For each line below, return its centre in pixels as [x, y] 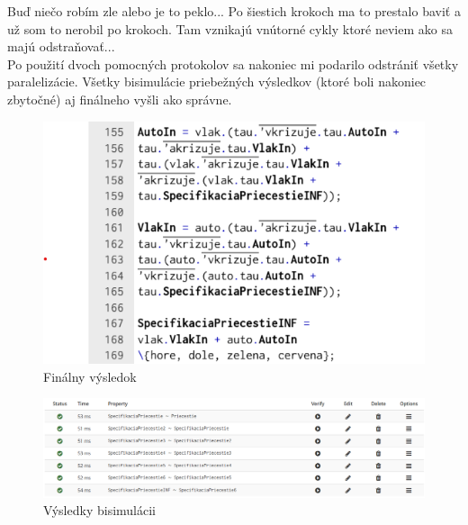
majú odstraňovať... [61, 46]
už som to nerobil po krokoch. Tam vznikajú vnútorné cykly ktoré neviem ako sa [230, 28]
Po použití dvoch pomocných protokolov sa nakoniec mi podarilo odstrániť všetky [233, 63]
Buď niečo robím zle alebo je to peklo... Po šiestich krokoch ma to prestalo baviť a [234, 11]
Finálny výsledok [90, 376]
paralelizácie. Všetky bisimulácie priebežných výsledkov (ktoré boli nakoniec [217, 81]
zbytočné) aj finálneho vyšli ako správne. [120, 99]
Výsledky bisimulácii [99, 510]
